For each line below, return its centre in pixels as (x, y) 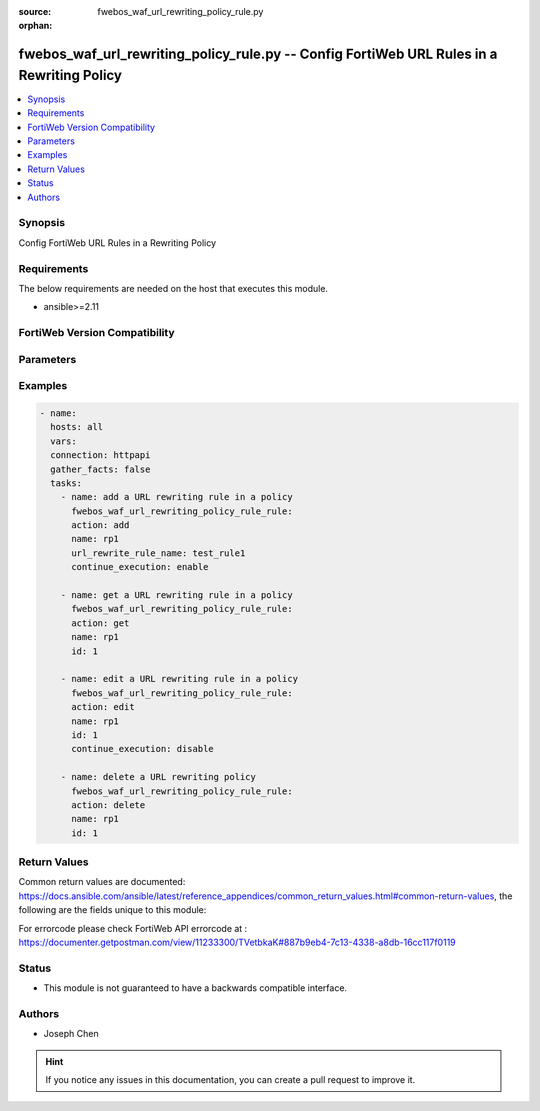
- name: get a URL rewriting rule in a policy (177, 595)
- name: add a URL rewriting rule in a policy (177, 497)
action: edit (103, 707)
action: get (100, 623)
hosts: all (77, 427)
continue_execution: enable (140, 567)
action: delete (108, 804)
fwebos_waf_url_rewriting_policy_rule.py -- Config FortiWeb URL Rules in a (258, 54)
